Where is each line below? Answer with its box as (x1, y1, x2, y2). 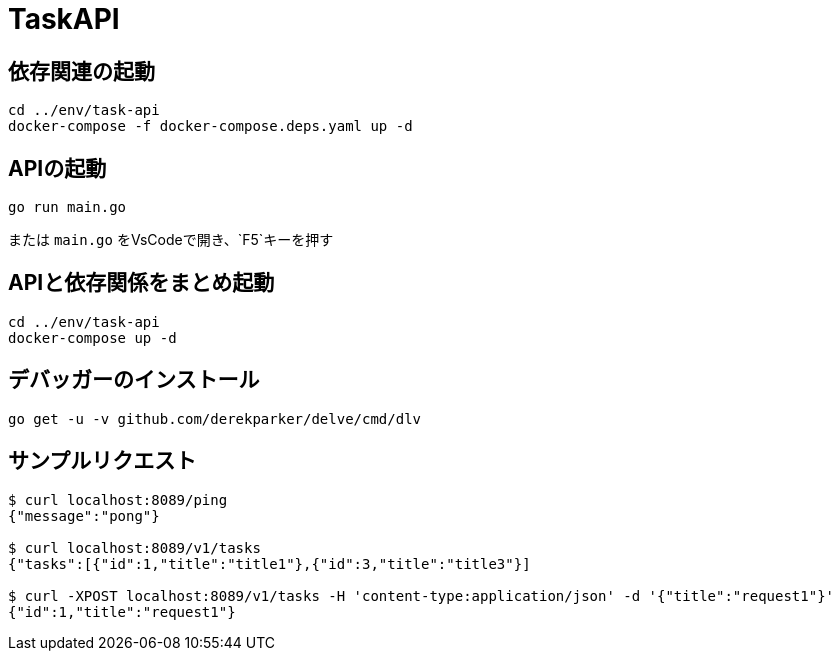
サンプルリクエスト (8, 448, 197, 474)
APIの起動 (8, 155, 107, 181)
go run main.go (8, 199, 127, 216)
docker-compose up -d (8, 329, 177, 346)
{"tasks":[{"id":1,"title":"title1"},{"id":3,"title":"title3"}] (8, 555, 531, 572)
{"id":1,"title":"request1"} (8, 603, 236, 620)
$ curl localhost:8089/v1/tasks (8, 539, 261, 556)
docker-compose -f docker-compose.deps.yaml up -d (8, 118, 413, 135)
